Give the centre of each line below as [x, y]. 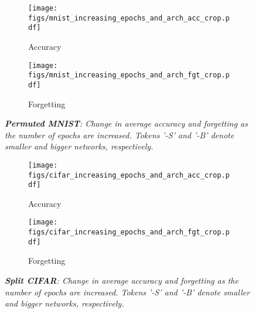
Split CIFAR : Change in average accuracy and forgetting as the [122, 280]
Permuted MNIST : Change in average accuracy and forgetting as [126, 123]
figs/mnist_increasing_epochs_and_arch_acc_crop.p [129, 18]
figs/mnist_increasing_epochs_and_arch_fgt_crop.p [129, 75]
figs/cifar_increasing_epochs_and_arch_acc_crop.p [129, 175]
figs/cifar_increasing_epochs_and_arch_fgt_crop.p [129, 232]
